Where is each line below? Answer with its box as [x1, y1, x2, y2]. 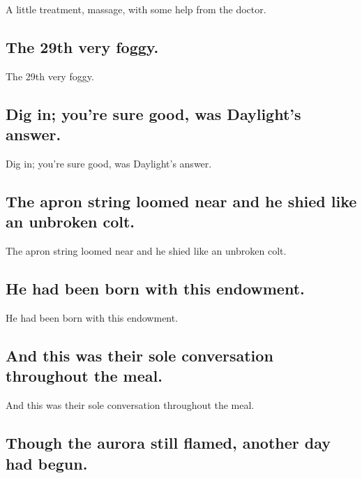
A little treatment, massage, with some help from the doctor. [6, 2, 266, 16]
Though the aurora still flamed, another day [6, 432, 331, 454]
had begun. [6, 452, 88, 474]
